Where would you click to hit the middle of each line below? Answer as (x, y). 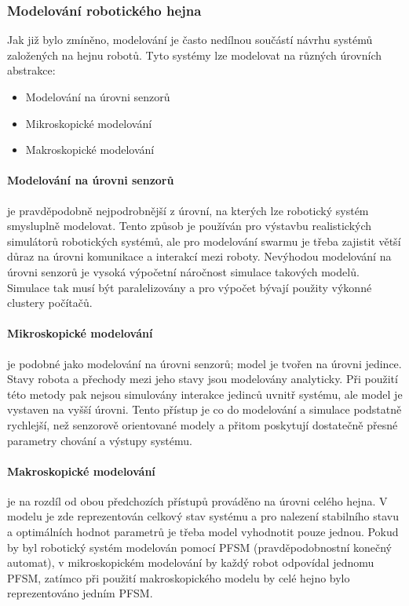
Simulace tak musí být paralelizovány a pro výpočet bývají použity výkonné (190, 287)
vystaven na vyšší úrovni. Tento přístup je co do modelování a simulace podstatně (204, 409)
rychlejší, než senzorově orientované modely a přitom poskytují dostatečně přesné (203, 424)
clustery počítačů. (50, 303)
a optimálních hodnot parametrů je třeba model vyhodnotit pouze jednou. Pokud (203, 532)
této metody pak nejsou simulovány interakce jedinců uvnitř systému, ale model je (205, 394)
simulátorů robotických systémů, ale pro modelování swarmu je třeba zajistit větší (204, 241)
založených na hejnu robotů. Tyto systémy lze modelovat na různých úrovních (195, 55)
